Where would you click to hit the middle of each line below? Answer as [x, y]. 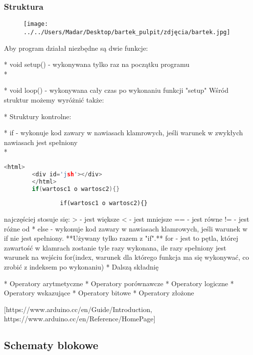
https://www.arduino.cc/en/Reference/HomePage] [80, 319]
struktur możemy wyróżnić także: [54, 99]
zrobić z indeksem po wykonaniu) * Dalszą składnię [81, 267]
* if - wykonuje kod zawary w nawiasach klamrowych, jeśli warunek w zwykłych [124, 133]
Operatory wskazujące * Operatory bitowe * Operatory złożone [99, 293]
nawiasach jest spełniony [41, 142]
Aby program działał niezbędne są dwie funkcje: [76, 48]
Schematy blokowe [51, 345]
